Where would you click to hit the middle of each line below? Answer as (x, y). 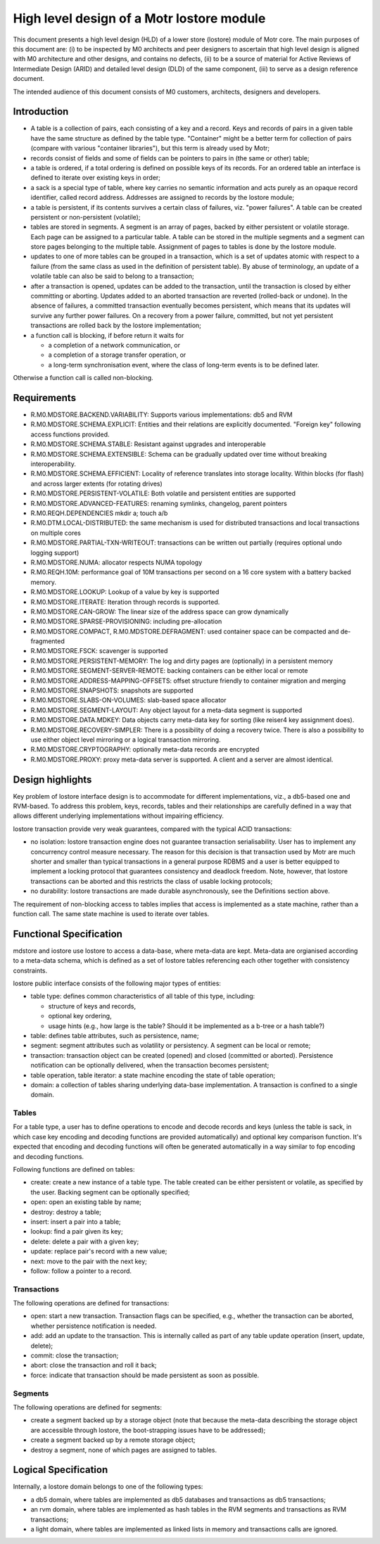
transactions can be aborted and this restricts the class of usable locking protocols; (152, 881)
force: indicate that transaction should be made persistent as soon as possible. (145, 1375)
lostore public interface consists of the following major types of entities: (117, 983)
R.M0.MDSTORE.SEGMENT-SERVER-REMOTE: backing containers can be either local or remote (169, 671)
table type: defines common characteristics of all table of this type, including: (143, 996)
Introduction (41, 112)
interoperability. (53, 464)
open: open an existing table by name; (86, 1202)
